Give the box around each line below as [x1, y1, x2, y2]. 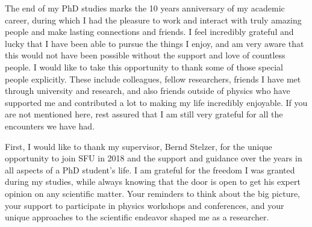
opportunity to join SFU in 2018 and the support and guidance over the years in [5, 152, 302, 164]
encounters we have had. [5, 119, 95, 132]
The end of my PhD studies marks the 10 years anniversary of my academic [5, 2, 285, 14]
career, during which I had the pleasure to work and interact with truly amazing [5, 13, 302, 26]
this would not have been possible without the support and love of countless [5, 49, 285, 61]
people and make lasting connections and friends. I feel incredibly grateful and [5, 25, 294, 38]
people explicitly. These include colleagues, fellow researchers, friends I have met [5, 72, 301, 85]
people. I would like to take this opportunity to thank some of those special [5, 60, 283, 73]
